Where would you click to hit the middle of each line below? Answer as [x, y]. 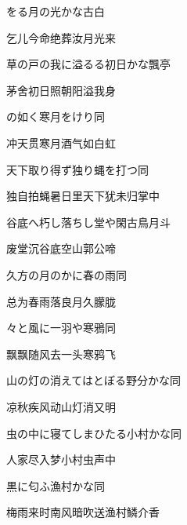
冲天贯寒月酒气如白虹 [61, 142]
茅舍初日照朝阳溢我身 [61, 90]
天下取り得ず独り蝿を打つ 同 [77, 169]
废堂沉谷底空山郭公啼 [61, 248]
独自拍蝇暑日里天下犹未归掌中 [83, 196]
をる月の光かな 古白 [56, 11]
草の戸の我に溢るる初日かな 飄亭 [88, 64]
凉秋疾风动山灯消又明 [61, 406]
